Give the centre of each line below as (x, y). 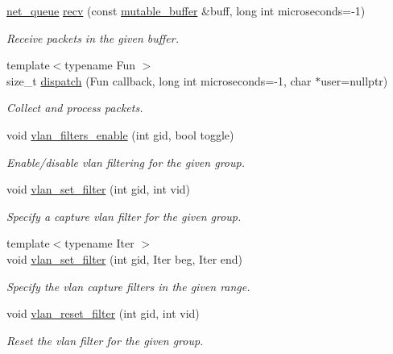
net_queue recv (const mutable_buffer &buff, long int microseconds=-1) (186, 10)
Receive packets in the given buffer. (93, 37)
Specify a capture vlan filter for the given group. (124, 216)
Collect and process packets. (75, 108)
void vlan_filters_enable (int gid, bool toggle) (120, 134)
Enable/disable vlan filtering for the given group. (126, 162)
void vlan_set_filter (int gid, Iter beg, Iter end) (125, 258)
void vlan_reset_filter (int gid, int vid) (103, 313)
